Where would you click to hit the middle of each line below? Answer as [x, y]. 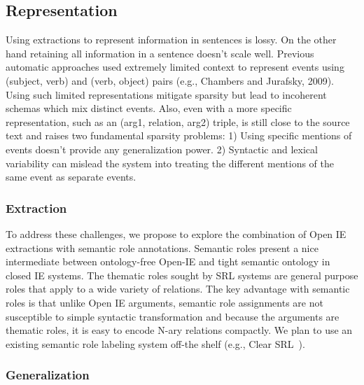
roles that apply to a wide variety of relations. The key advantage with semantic [178, 289]
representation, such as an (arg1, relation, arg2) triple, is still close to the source [178, 121]
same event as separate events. [71, 177]
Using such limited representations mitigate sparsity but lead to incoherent [166, 94]
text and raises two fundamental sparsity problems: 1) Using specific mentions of [179, 135]
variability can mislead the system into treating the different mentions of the [170, 163]
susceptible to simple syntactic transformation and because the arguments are [173, 316]
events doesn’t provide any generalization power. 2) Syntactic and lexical [162, 149]
